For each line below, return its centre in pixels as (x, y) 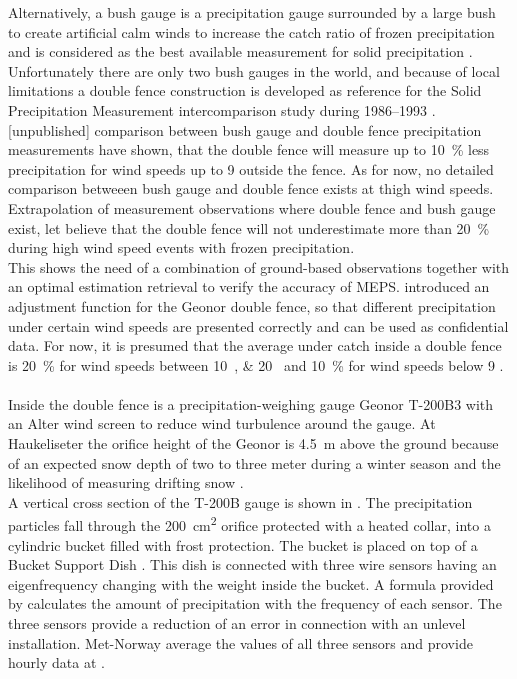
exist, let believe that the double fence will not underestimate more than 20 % (249, 227)
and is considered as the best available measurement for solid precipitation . (240, 51)
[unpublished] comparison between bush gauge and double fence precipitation (245, 129)
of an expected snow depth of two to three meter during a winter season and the (254, 462)
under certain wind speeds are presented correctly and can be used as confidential (258, 325)
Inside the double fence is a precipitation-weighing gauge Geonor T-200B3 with (251, 403)
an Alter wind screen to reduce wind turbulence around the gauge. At (222, 423)
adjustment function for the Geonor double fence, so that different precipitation (252, 305)
